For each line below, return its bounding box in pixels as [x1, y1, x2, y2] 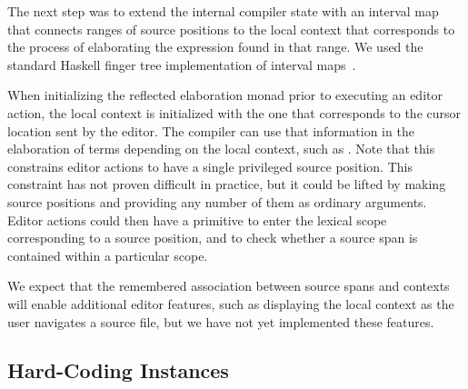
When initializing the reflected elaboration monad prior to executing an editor [7, 85, 443, 105]
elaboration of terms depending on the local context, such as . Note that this [7, 139, 435, 158]
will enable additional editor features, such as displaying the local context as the [7, 294, 454, 313]
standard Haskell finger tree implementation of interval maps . [7, 55, 356, 74]
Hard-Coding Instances [7, 356, 229, 384]
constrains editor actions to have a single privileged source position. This [7, 156, 413, 175]
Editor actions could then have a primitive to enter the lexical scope [7, 210, 387, 229]
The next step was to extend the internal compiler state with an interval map [7, 2, 439, 20]
